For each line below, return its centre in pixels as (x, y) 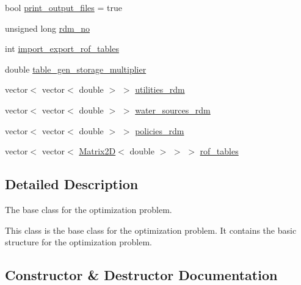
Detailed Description (72, 184)
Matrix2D (97, 151)
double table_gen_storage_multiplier (76, 69)
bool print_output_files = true (63, 7)
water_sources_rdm (173, 110)
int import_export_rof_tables (62, 49)
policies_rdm (160, 130)
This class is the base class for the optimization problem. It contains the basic (151, 230)
